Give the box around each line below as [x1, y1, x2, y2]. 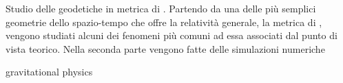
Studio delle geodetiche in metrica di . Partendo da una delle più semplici [6, 1, 316, 15]
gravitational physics [6, 64, 93, 79]
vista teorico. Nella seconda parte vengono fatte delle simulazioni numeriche [6, 41, 325, 56]
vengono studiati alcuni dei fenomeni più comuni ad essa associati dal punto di [6, 28, 337, 43]
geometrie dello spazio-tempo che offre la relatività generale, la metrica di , [6, 14, 322, 29]
